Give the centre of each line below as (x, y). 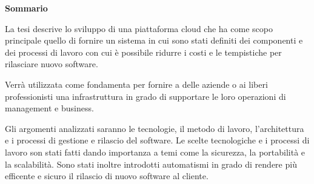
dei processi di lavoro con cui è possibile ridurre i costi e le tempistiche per (143, 52)
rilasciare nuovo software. (52, 64)
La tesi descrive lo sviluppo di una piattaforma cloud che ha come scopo (139, 28)
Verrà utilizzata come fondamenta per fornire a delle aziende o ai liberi (136, 84)
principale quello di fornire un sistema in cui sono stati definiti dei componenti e (154, 40)
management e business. (49, 108)
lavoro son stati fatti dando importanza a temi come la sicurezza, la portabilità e (155, 152)
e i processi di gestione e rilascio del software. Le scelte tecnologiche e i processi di (157, 140)
